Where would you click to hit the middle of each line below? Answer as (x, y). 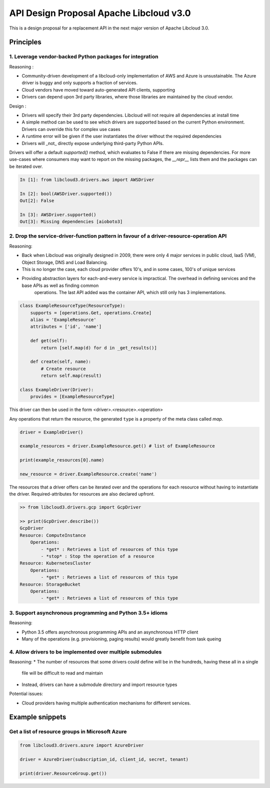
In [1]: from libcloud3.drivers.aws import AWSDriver (87, 179)
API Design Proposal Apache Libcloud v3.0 (100, 13)
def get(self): (49, 341)
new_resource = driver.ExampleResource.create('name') (88, 474)
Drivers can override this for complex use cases (71, 129)
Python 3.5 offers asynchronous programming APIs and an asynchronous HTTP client (110, 632)
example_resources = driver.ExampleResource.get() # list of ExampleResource (117, 446)
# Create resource (63, 368)
